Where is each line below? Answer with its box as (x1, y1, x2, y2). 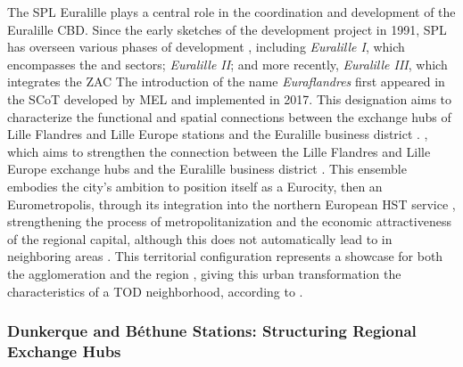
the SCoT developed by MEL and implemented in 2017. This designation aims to (7, 89, 452, 108)
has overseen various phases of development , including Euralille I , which (7, 37, 405, 56)
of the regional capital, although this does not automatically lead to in (7, 229, 393, 248)
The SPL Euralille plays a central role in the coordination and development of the (7, 3, 456, 20)
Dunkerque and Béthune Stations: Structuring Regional (7, 320, 417, 342)
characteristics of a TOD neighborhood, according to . (7, 281, 303, 300)
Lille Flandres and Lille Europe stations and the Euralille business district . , (7, 125, 428, 143)
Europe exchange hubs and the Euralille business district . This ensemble (7, 159, 407, 178)
